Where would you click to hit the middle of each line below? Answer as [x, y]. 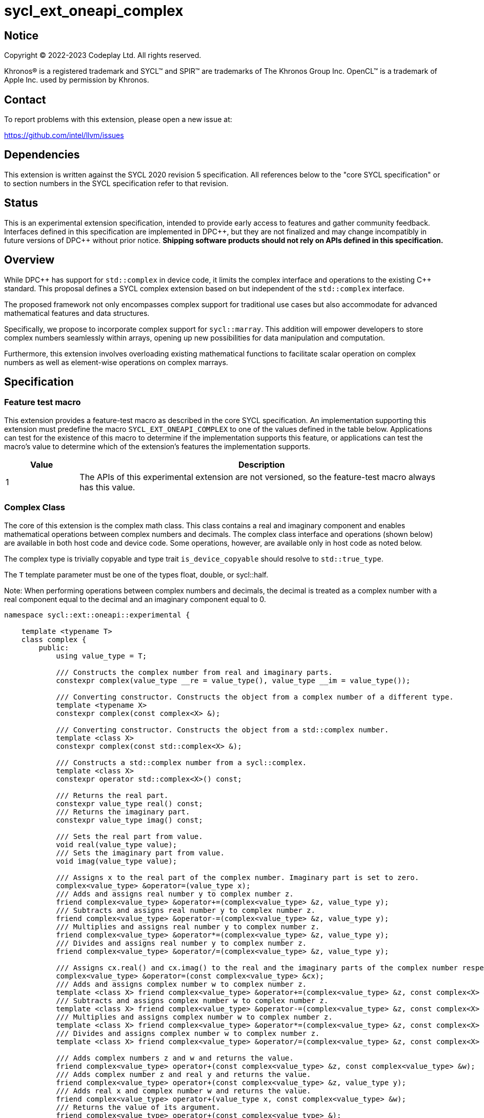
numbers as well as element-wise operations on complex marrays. [116, 362]
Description [261, 464]
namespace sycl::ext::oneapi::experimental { [97, 615]
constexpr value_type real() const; [129, 803]
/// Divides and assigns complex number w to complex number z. [188, 1033]
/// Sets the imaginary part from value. [140, 853]
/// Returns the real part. [112, 795]
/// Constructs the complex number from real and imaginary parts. [194, 672]
